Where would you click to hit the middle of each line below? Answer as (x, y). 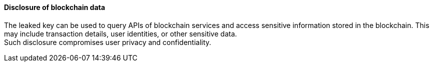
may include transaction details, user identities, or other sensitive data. (121, 33)
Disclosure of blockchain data (55, 7)
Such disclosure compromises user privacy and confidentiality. (108, 42)
